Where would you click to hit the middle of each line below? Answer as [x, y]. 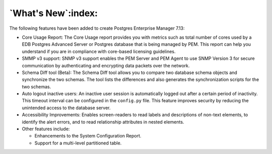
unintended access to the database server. [66, 108]
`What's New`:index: [54, 13]
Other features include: [46, 129]
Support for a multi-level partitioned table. [78, 143]
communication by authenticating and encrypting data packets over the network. [106, 65]
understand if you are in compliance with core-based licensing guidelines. [99, 51]
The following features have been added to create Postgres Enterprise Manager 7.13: [97, 28]
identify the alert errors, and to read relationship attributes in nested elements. [103, 122]
